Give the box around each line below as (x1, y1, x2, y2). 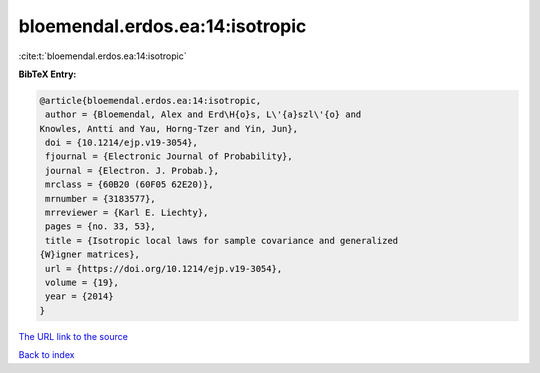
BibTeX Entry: (18, 68, 77, 80)
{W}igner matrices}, (39, 249, 140, 260)
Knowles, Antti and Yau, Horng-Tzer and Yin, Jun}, (39, 123, 299, 134)
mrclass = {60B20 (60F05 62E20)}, (45, 179, 214, 190)
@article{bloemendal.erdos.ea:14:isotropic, (39, 95, 262, 106)
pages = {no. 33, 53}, (45, 221, 157, 232)
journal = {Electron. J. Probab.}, (45, 165, 220, 176)
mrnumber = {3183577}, (45, 193, 157, 204)
